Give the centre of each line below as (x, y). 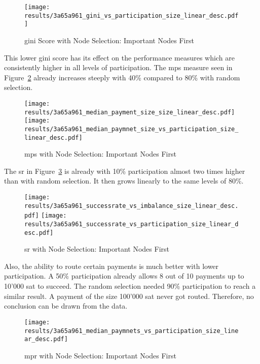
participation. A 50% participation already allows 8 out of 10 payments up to (124, 276)
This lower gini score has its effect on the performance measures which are (119, 57)
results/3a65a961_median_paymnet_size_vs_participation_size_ (132, 129)
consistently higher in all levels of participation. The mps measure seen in (118, 67)
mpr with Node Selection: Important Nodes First (100, 355)
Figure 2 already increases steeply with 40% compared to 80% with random (122, 77)
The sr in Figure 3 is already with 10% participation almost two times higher (125, 171)
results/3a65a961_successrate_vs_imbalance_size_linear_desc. (132, 206)
